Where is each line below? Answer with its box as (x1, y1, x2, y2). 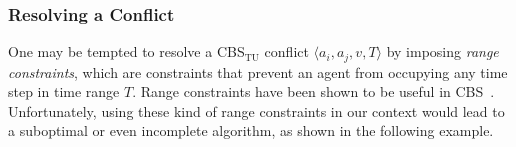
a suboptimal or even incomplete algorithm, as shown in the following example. (8, 120, 494, 141)
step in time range (8, 81, 120, 102)
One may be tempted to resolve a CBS (8, 41, 245, 62)
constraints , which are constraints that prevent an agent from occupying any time (8, 61, 508, 82)
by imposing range (386, 41, 499, 62)
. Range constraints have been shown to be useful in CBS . (132, 81, 495, 102)
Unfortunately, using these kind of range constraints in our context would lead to (8, 100, 505, 121)
